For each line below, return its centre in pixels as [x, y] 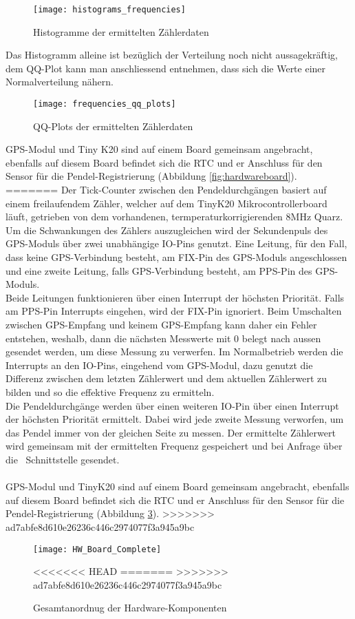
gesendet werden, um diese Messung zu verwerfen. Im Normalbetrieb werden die [174, 352]
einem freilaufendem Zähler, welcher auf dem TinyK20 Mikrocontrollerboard [166, 203]
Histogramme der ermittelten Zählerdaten [121, 31]
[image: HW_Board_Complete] [97, 549]
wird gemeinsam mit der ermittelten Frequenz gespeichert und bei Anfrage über [174, 446]
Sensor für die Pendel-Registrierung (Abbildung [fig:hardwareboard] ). [151, 176]
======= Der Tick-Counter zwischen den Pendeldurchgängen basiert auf [166, 190]
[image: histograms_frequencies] [109, 10]
